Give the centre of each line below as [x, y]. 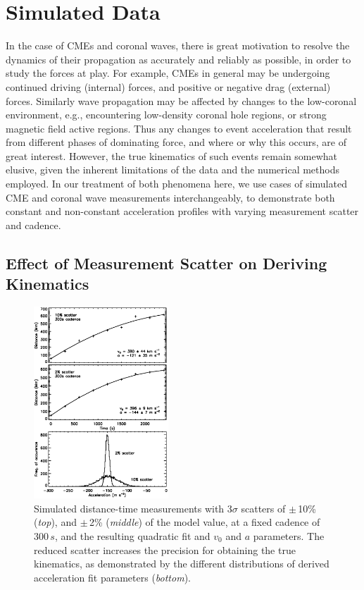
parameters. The [289, 535]
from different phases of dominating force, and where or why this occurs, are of [176, 142]
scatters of [263, 508]
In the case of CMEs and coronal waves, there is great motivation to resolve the [178, 45]
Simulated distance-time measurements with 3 [133, 508]
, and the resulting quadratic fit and [132, 535]
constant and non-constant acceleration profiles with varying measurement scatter [182, 211]
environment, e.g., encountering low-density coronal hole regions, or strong [166, 115]
